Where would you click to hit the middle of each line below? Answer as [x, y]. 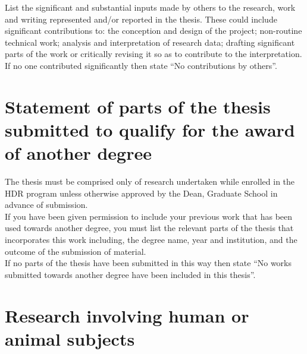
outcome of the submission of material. [76, 251]
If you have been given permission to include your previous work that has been [149, 216]
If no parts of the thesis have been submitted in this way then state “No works [148, 263]
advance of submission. [46, 205]
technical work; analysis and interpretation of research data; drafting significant [150, 42]
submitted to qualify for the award [150, 129]
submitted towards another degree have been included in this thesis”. [130, 274]
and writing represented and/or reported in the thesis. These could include [141, 19]
